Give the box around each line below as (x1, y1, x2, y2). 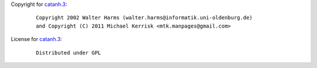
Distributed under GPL (36, 49, 102, 56)
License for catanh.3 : (11, 36, 63, 43)
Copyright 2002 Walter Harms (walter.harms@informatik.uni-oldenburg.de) (36, 15, 253, 21)
